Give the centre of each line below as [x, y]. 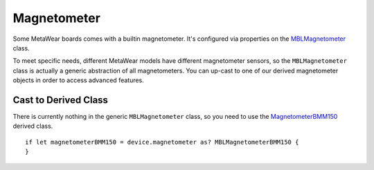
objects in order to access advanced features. [79, 80]
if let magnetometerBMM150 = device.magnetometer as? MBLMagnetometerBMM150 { [162, 142]
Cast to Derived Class [61, 100]
